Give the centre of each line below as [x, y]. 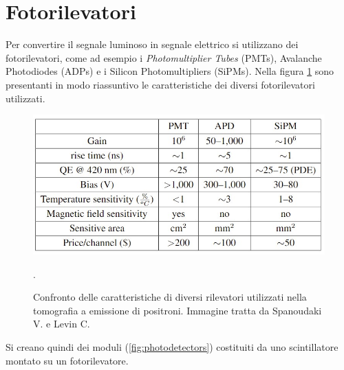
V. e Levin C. [62, 324]
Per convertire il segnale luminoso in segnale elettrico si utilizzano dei [152, 44]
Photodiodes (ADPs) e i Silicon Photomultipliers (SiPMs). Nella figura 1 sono [170, 71]
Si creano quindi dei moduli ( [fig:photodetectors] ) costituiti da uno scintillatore [172, 346]
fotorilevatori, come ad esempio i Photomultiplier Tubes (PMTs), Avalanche [164, 57]
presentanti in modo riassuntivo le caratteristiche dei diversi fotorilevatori [160, 84]
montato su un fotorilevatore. [67, 360]
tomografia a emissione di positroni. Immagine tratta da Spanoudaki [178, 310]
